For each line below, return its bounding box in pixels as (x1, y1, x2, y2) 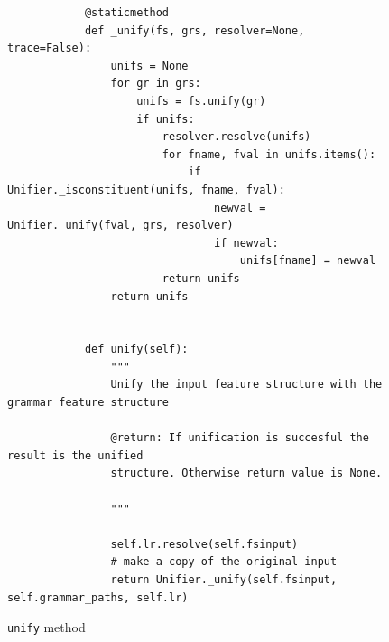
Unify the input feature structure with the (110, 378, 383, 392)
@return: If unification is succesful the (110, 431, 369, 445)
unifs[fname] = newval (239, 254, 376, 268)
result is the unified (7, 448, 144, 462)
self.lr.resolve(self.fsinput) (110, 537, 299, 551)
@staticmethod (84, 6, 169, 19)
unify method (7, 618, 86, 637)
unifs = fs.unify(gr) (136, 94, 266, 108)
